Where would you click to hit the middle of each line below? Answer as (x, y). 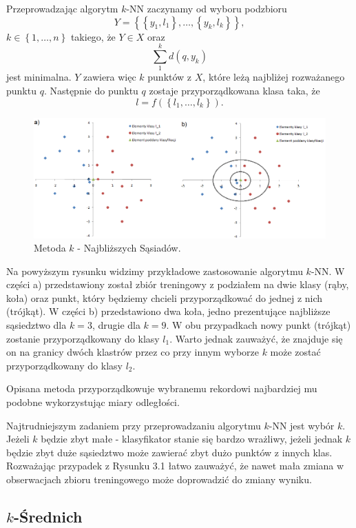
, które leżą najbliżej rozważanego (274, 77)
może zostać (295, 352)
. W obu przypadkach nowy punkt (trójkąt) (259, 325)
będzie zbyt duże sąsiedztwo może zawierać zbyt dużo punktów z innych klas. (169, 452)
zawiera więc (110, 77)
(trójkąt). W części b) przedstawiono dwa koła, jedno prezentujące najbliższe (168, 311)
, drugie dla (116, 325)
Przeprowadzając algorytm (62, 8)
